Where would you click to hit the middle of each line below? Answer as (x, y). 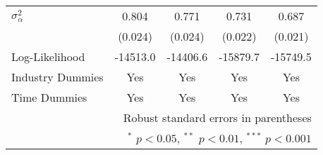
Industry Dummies (57, 77)
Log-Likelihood (48, 56)
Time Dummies (49, 97)
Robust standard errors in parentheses (217, 117)
